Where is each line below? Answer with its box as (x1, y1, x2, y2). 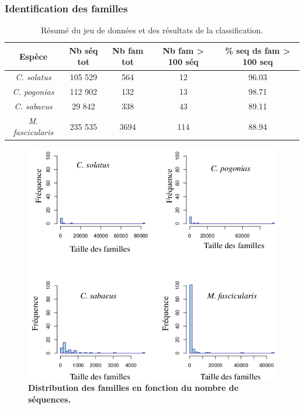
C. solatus (15, 71, 51, 83)
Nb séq (69, 44, 98, 56)
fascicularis (13, 126, 54, 138)
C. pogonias (12, 85, 54, 98)
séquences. (28, 393, 71, 405)
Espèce (19, 50, 48, 62)
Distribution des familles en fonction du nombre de (28, 381, 239, 394)
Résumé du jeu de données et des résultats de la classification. (41, 24, 263, 36)
